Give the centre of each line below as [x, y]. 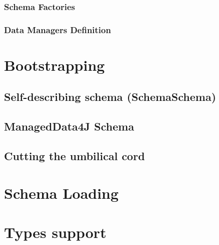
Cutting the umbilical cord [74, 156]
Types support [55, 232]
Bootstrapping [54, 65]
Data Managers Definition [57, 29]
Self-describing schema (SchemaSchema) [110, 97]
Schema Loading [61, 193]
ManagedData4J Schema [69, 126]
